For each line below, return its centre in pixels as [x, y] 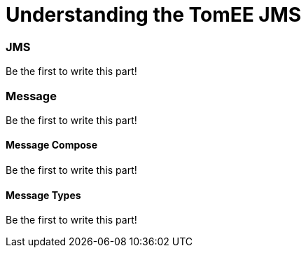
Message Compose [52, 145]
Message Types [43, 195]
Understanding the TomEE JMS [154, 15]
